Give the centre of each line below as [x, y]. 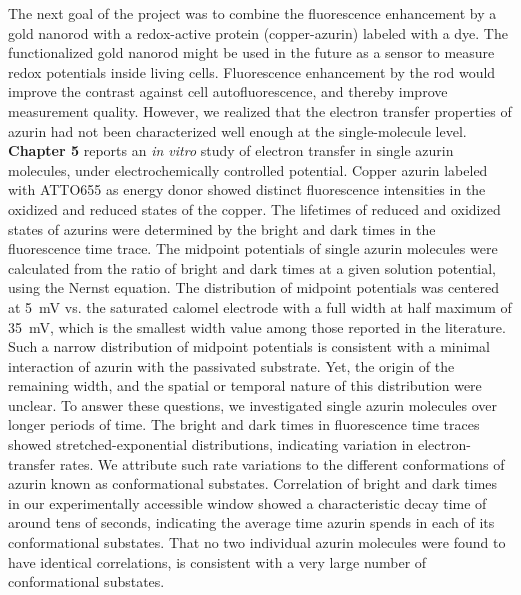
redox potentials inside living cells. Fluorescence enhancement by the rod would [252, 71]
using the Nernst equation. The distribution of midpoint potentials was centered [253, 287]
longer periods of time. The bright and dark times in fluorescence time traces [244, 424]
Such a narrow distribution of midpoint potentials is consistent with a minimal [249, 346]
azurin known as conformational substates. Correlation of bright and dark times [253, 483]
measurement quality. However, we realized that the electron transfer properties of [260, 110]
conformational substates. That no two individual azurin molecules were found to [257, 542]
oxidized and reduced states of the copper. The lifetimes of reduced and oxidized [254, 208]
